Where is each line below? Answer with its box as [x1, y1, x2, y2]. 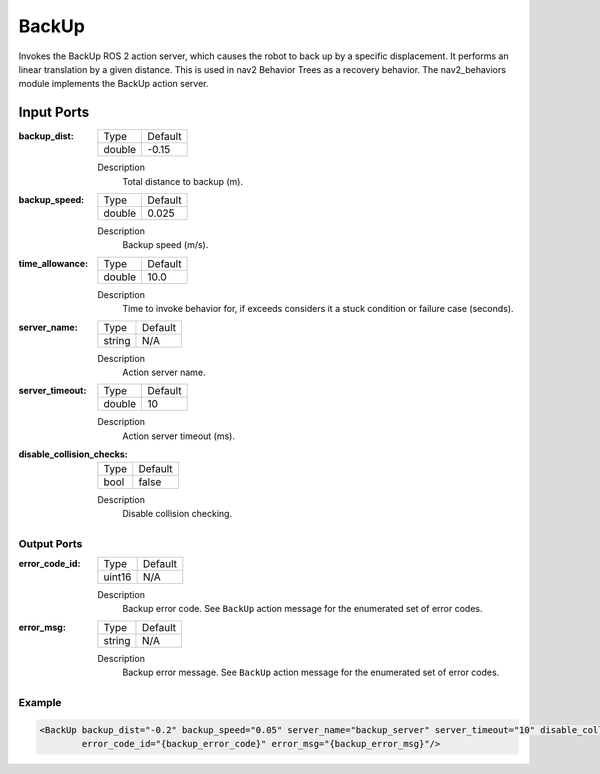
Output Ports [18, 536, 83, 550]
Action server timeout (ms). [122, 430, 235, 442]
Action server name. [122, 366, 206, 378]
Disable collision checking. [122, 507, 233, 519]
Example [18, 696, 62, 709]
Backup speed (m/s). [122, 239, 209, 251]
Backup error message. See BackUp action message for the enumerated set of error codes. [122, 666, 500, 679]
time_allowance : [18, 257, 89, 269]
